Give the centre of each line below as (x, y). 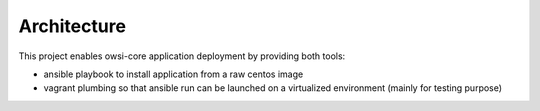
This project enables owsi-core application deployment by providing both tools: (182, 56)
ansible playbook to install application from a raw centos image (173, 74)
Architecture (72, 26)
